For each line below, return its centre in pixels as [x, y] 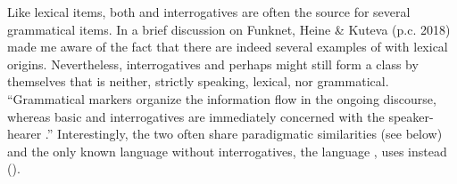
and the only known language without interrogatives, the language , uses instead [227, 151]
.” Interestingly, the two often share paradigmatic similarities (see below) [244, 134]
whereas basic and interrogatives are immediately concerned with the [196, 116]
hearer [25, 134]
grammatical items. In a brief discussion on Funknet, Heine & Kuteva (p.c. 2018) [229, 29]
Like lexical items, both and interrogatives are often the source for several [209, 12]
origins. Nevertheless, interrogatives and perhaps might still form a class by [213, 64]
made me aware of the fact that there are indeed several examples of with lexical [228, 47]
